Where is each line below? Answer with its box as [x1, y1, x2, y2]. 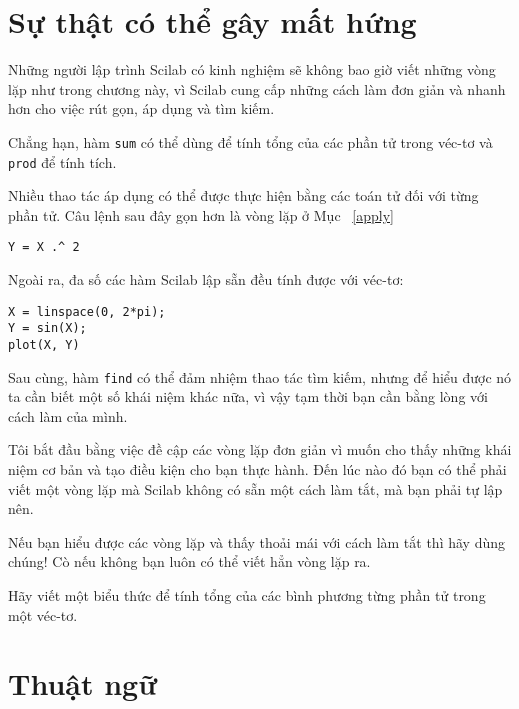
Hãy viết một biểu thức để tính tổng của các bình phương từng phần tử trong [8, 585, 486, 606]
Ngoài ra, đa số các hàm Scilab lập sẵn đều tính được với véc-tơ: [8, 269, 404, 290]
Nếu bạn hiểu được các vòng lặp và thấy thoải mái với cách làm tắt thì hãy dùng [8, 531, 505, 552]
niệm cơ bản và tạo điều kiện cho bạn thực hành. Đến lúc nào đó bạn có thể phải [8, 459, 507, 480]
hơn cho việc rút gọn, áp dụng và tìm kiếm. [8, 98, 275, 119]
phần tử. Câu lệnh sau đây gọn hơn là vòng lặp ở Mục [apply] [8, 204, 394, 225]
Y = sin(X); [8, 321, 87, 336]
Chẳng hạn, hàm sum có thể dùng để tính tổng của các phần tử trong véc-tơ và [8, 131, 493, 152]
